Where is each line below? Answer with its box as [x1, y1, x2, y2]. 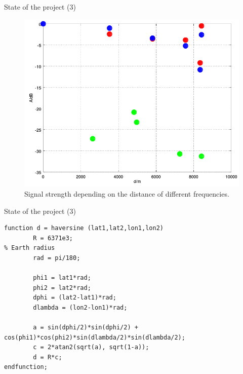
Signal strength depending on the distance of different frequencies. [24, 188, 229, 199]
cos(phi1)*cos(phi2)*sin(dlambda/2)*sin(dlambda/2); [4, 333, 185, 341]
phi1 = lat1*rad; [33, 274, 91, 282]
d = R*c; [33, 353, 62, 361]
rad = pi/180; [33, 254, 80, 261]
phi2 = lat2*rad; [33, 284, 91, 291]
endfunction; [4, 363, 48, 371]
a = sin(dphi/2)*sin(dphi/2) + [33, 324, 138, 331]
